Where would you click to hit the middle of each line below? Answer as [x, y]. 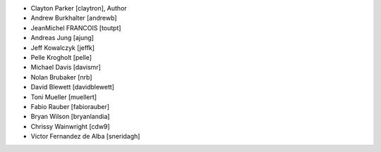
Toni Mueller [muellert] [64, 97]
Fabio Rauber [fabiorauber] [70, 106]
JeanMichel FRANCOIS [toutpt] [76, 27]
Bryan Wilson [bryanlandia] [70, 117]
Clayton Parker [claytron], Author [79, 8]
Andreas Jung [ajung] [62, 38]
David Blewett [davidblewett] [72, 87]
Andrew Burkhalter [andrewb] [74, 18]
